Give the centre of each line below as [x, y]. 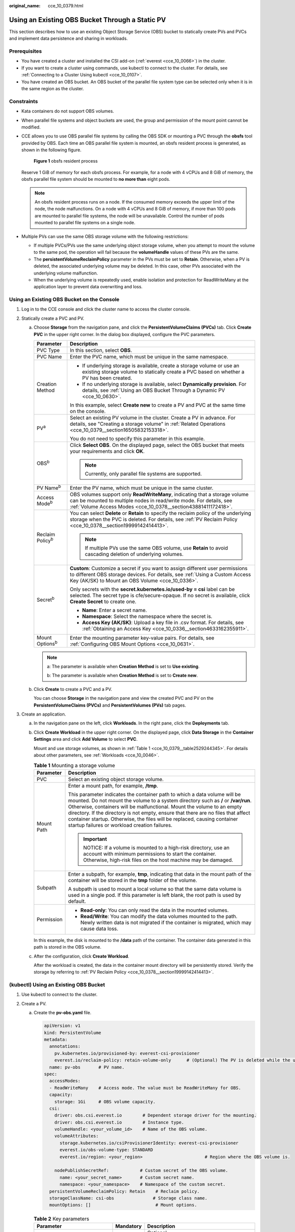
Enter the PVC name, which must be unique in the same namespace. [149, 357]
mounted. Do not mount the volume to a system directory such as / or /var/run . [160, 800]
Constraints [24, 101]
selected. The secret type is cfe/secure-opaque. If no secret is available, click [160, 595]
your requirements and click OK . [107, 451]
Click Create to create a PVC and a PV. [73, 689]
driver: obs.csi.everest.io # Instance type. [119, 1122]
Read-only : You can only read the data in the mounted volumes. [155, 910]
